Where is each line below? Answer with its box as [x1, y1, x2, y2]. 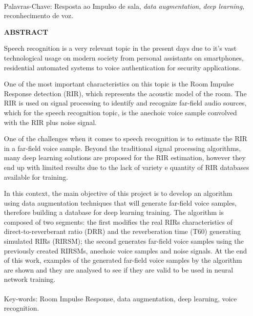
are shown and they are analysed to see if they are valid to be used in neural [4, 264, 233, 274]
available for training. [4, 171, 68, 182]
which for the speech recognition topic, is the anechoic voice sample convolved [4, 107, 237, 117]
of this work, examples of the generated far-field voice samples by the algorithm [4, 255, 242, 265]
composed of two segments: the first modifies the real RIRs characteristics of [4, 216, 233, 227]
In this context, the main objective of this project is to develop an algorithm [4, 188, 232, 198]
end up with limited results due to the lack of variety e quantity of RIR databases [4, 162, 249, 172]
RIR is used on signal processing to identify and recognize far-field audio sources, [4, 98, 247, 108]
